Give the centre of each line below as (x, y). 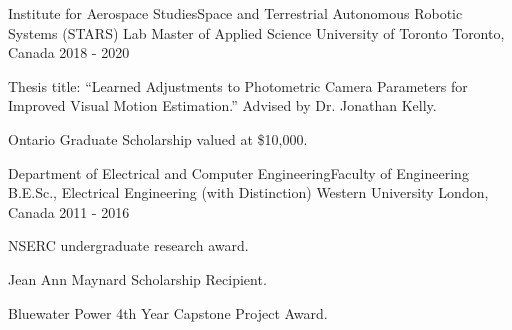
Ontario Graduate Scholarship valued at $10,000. (158, 138)
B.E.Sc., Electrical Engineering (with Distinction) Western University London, (248, 192)
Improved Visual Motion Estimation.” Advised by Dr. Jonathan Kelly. (222, 105)
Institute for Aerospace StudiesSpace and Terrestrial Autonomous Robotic (235, 13)
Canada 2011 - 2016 (69, 211)
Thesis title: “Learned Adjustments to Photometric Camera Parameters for (238, 85)
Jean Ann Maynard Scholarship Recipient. (137, 278)
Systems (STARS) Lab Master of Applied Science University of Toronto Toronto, (256, 32)
